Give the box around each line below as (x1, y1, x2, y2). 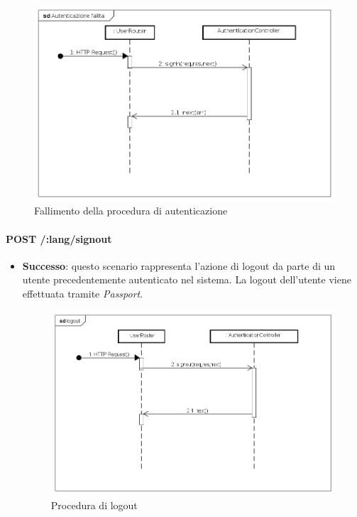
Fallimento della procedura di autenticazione (34, 203, 228, 218)
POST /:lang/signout (6, 231, 112, 246)
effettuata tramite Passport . (22, 285, 143, 300)
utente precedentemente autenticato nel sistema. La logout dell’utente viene (22, 272, 351, 287)
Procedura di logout (50, 497, 138, 512)
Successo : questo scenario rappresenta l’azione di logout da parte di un (22, 258, 336, 273)
